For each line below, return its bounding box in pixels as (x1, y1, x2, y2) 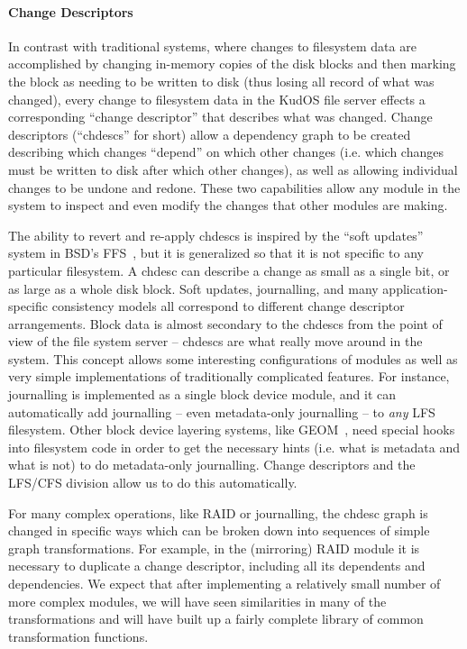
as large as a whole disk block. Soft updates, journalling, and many (8, 279, 379, 297)
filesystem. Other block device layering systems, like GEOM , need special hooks (8, 420, 455, 439)
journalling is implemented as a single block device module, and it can (8, 385, 396, 404)
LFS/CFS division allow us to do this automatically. (8, 473, 298, 492)
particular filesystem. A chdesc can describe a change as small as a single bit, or (8, 261, 450, 279)
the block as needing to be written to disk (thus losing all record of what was (8, 71, 435, 90)
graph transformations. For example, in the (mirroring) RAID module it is (8, 538, 420, 557)
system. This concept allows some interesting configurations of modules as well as (8, 349, 458, 368)
